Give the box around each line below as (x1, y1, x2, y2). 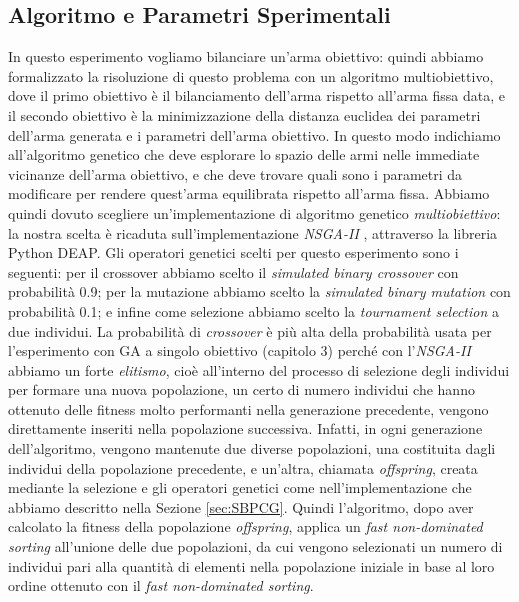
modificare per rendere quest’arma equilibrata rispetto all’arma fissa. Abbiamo (8, 183, 490, 204)
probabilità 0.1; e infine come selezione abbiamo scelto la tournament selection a (8, 300, 499, 321)
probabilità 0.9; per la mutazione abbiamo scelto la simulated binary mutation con (8, 281, 511, 302)
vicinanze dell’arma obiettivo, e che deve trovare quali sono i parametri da (8, 163, 463, 184)
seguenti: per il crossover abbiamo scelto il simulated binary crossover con (8, 261, 459, 282)
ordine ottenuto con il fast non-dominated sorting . (8, 575, 314, 596)
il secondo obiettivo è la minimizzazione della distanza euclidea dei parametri (8, 104, 481, 125)
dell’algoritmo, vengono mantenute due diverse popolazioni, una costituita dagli (8, 438, 496, 459)
